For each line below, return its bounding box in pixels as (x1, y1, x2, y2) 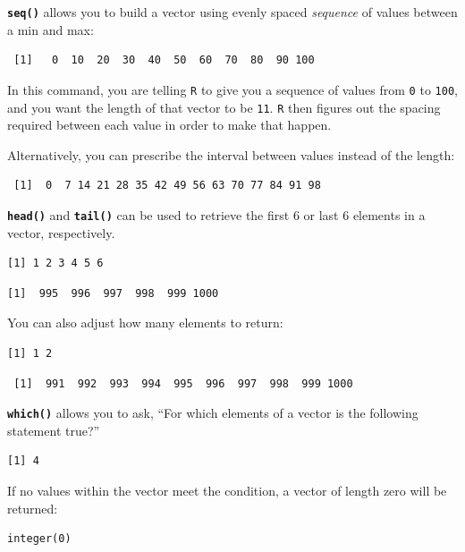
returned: (7, 498, 58, 517)
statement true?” (7, 420, 100, 439)
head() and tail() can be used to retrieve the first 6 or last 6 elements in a (7, 205, 426, 224)
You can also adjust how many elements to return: (7, 313, 283, 332)
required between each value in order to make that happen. (7, 115, 332, 134)
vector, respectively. (7, 223, 115, 242)
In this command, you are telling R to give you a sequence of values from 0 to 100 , (7, 80, 458, 98)
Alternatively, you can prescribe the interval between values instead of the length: (7, 145, 455, 164)
